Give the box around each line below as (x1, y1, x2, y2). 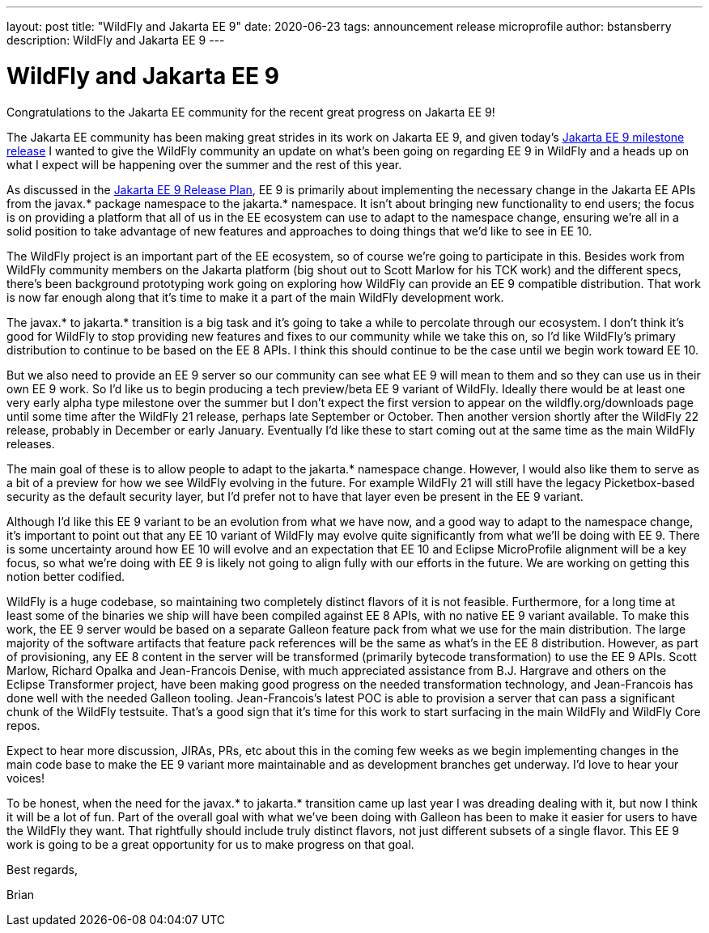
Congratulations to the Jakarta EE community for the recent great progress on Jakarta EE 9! (6, 104, 495, 119)
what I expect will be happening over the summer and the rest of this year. (6, 157, 402, 172)
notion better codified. (6, 569, 125, 583)
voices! (6, 770, 45, 785)
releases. (6, 436, 55, 451)
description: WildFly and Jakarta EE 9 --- (6, 33, 225, 47)
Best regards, (6, 862, 78, 876)
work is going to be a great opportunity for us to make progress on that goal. (6, 837, 414, 851)
